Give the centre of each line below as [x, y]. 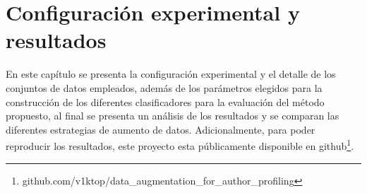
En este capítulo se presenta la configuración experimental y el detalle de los [171, 74]
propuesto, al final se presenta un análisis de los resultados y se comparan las [173, 116]
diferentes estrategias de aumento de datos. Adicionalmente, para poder [161, 129]
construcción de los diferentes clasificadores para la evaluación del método [165, 101]
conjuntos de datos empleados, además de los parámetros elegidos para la [164, 87]
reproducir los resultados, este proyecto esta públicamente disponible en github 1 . [180, 145]
